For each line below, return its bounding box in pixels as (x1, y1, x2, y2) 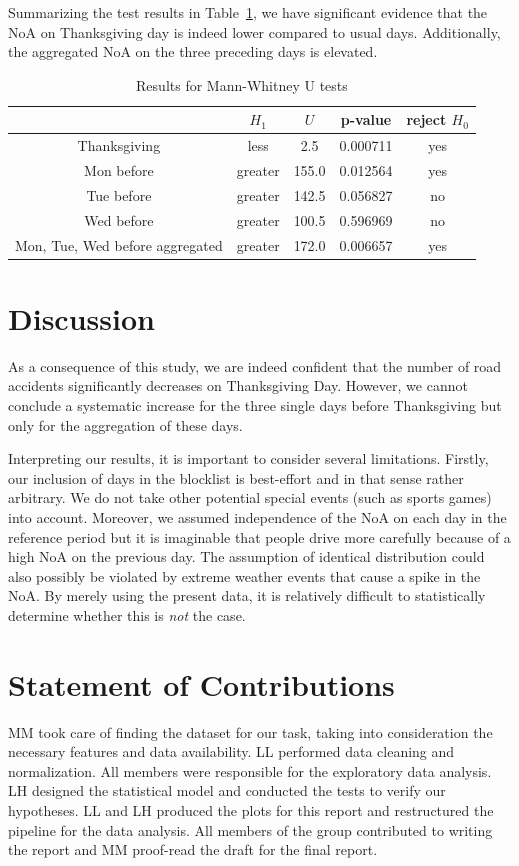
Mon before (84, 160, 154, 181)
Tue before (86, 184, 152, 205)
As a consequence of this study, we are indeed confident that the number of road (8, 355, 502, 376)
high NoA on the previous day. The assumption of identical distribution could (8, 546, 485, 567)
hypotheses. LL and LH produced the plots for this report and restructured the (8, 800, 494, 821)
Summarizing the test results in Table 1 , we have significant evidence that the (8, 2, 488, 22)
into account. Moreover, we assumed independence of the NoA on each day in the (8, 506, 507, 527)
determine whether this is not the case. (8, 604, 246, 625)
